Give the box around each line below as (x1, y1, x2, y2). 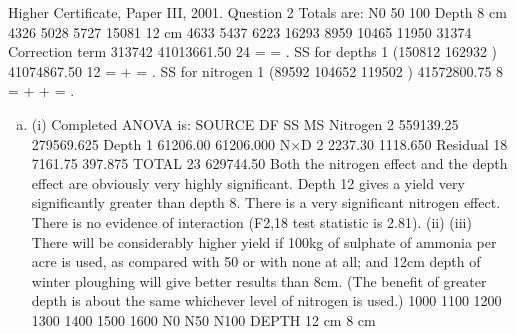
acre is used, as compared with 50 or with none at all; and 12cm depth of (31, 251, 481, 272)
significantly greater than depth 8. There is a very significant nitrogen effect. (31, 192, 501, 213)
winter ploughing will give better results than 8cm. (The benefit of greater (31, 270, 487, 291)
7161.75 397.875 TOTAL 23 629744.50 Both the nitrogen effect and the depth (31, 153, 508, 174)
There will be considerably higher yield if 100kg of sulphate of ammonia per (31, 231, 497, 252)
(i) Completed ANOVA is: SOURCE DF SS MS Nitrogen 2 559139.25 (31, 113, 459, 134)
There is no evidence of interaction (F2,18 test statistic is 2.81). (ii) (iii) (31, 211, 472, 232)
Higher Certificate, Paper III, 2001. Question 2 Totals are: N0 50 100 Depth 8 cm (8, 2, 507, 22)
